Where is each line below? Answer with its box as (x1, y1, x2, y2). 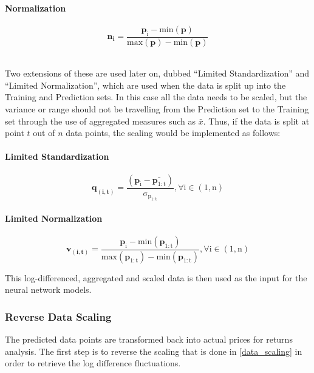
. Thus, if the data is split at (203, 114, 310, 127)
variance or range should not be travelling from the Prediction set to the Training (5, 103, 309, 115)
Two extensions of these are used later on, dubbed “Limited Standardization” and (5, 67, 310, 80)
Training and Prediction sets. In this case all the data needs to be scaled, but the (5, 91, 307, 103)
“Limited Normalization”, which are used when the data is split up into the (5, 78, 286, 91)
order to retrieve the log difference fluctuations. (5, 357, 181, 369)
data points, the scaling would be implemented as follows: (66, 126, 281, 139)
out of (33, 126, 55, 139)
